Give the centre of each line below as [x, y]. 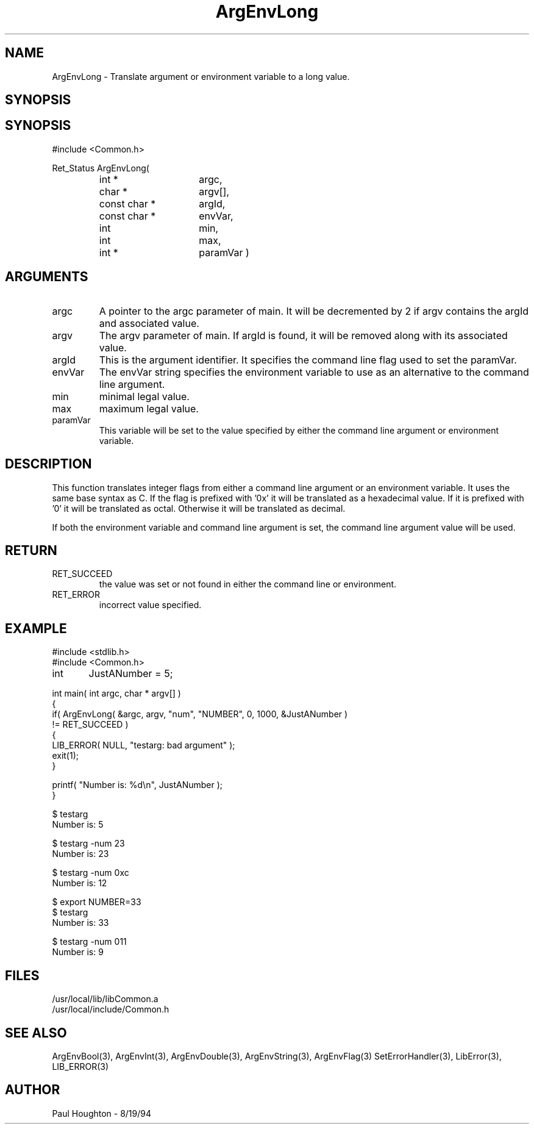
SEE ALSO [36, 1033]
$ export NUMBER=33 [97, 902]
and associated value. [149, 323]
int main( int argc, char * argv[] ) [116, 694]
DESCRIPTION [48, 464]
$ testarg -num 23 [88, 844]
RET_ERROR [76, 595]
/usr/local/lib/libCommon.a [105, 999]
